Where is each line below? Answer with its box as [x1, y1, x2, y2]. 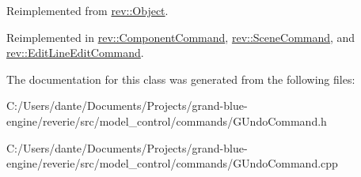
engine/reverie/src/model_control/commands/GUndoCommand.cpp [6, 155, 338, 171]
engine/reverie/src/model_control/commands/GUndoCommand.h [6, 112, 327, 129]
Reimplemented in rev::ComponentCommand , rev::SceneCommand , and [6, 28, 355, 45]
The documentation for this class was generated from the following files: [6, 70, 355, 87]
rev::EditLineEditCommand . [6, 44, 144, 61]
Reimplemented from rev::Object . [6, 2, 169, 18]
